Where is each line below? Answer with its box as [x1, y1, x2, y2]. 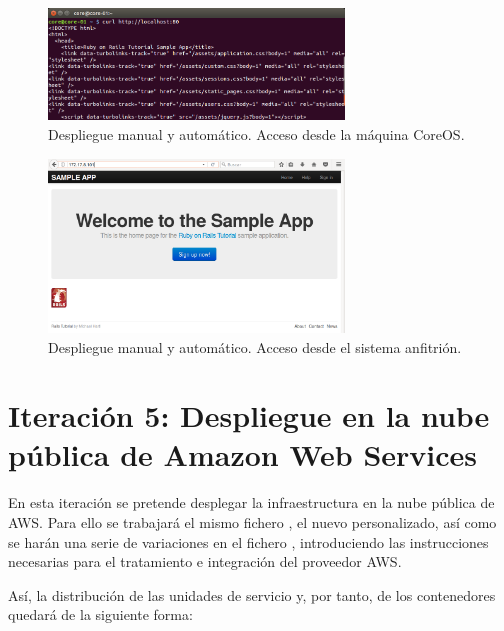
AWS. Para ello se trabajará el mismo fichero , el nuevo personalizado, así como [8, 512, 497, 532]
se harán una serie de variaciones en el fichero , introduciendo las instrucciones [8, 531, 489, 552]
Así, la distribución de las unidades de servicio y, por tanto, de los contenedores [8, 584, 496, 605]
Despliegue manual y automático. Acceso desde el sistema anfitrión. [48, 336, 462, 357]
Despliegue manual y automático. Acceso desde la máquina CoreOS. [48, 124, 465, 145]
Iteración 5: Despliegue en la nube [8, 395, 490, 436]
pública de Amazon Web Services [8, 434, 478, 475]
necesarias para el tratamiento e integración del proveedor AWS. [8, 551, 402, 572]
